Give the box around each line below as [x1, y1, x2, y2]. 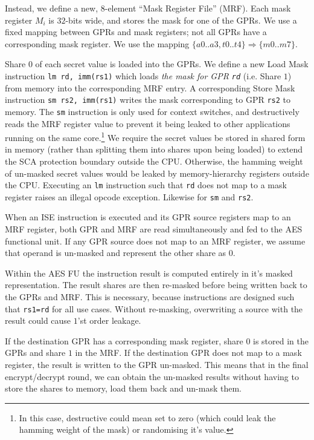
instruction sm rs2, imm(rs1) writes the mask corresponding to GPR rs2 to [5, 93, 290, 106]
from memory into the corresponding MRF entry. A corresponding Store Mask [5, 81, 295, 94]
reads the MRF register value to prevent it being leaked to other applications [5, 117, 290, 130]
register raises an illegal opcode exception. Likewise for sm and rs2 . [5, 190, 254, 203]
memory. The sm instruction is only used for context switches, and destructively [5, 105, 300, 117]
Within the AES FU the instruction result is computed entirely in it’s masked [5, 266, 293, 279]
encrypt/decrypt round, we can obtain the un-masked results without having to [5, 370, 299, 383]
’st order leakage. [77, 314, 141, 327]
